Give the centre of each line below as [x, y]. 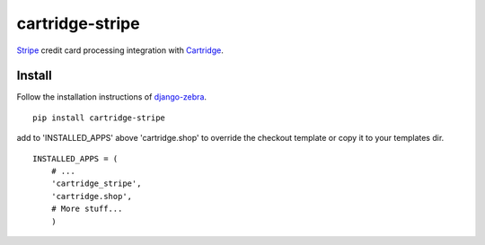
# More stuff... [87, 209]
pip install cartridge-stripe [99, 118]
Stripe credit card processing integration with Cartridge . [120, 50]
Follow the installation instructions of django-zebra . [111, 97]
